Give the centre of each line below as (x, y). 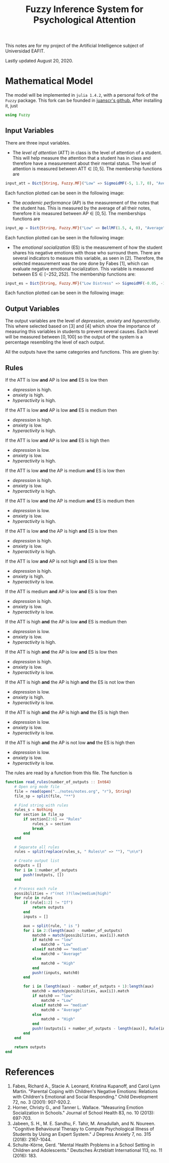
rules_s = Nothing (33, 810)
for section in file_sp (39, 814)
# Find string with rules (41, 805)
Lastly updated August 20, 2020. (39, 61)
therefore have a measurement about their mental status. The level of (84, 163)
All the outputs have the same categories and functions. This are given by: (82, 352)
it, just (12, 106)
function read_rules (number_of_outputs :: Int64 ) (58, 782)
